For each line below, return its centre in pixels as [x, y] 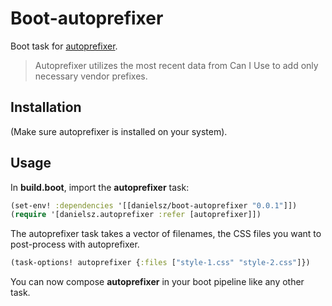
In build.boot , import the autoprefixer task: [100, 187]
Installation [46, 107]
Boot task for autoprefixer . [64, 46]
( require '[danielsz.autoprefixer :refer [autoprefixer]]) [136, 215]
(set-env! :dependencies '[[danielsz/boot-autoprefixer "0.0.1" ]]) [154, 205]
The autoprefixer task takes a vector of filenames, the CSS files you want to [166, 234]
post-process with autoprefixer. [75, 244]
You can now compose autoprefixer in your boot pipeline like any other [157, 282]
